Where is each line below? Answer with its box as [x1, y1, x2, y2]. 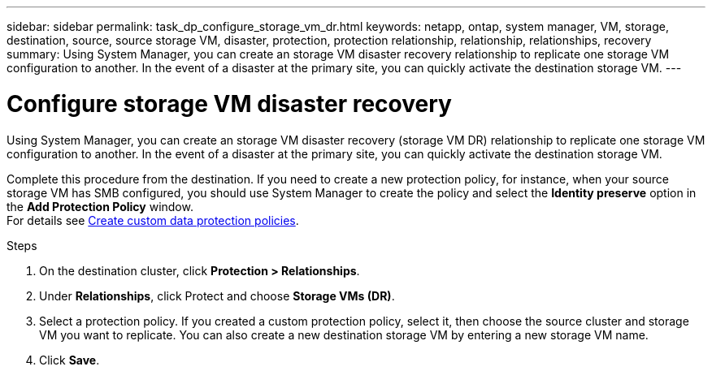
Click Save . [39, 352, 100, 367]
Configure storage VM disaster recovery [7, 89, 452, 118]
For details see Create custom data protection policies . [7, 213, 299, 227]
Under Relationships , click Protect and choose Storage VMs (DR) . [39, 288, 395, 303]
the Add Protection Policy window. [7, 199, 193, 214]
